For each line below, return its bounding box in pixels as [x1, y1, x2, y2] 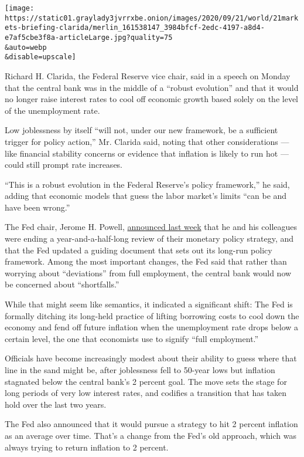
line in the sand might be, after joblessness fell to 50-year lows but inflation [5, 364, 275, 375]
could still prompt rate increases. [5, 158, 123, 171]
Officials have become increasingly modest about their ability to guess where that [5, 352, 297, 364]
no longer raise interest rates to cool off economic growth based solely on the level [5, 93, 299, 105]
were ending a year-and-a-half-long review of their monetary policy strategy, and [5, 232, 294, 245]
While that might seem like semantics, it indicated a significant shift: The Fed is [5, 298, 293, 310]
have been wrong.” [5, 201, 70, 213]
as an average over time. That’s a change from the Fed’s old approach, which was [5, 429, 296, 441]
